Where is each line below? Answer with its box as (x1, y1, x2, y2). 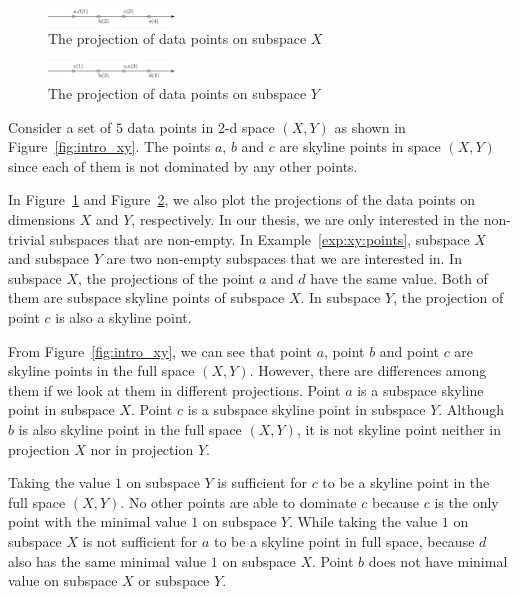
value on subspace (8, 570, 118, 591)
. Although (438, 399, 505, 420)
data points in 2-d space (127, 116, 275, 137)
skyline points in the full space (8, 360, 195, 381)
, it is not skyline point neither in (296, 418, 501, 439)
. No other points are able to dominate (120, 491, 357, 512)
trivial (8, 228, 46, 249)
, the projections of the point (78, 267, 255, 288)
